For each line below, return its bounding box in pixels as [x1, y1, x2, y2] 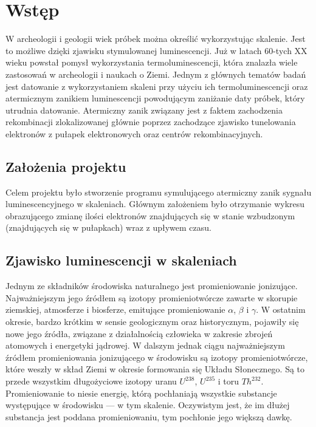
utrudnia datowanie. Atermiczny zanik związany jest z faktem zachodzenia [5, 103, 283, 116]
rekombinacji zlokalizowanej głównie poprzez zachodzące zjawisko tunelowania [5, 115, 296, 128]
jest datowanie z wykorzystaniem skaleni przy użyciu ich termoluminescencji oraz [5, 80, 308, 92]
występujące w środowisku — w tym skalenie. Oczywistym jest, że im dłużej [5, 398, 290, 411]
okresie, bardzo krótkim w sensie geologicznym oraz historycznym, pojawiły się [5, 315, 299, 328]
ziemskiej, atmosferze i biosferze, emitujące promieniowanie [5, 303, 225, 316]
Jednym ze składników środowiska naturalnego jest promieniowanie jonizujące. [5, 279, 298, 292]
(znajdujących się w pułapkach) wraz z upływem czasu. [5, 221, 211, 234]
